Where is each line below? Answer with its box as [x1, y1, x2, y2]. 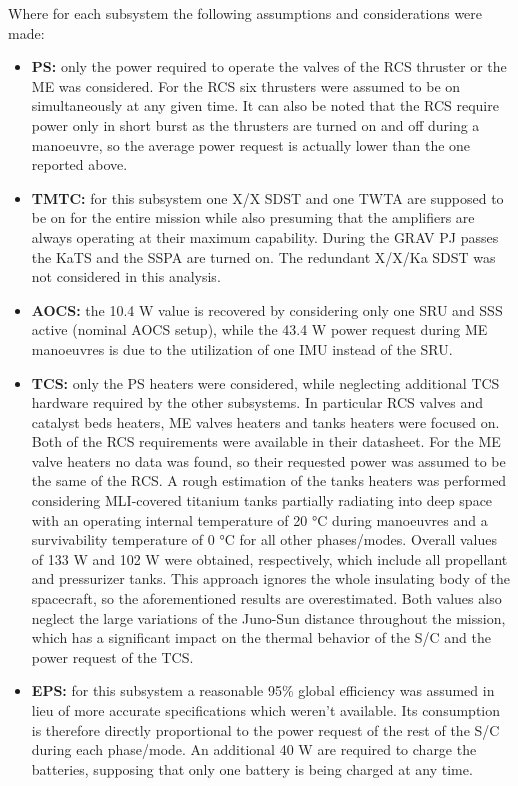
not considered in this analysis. [31, 266, 221, 287]
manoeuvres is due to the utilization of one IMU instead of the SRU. [31, 338, 453, 359]
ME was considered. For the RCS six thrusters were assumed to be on [31, 75, 461, 96]
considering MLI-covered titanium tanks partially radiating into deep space [31, 490, 493, 511]
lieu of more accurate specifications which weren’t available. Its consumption [31, 700, 501, 720]
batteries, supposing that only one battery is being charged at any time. [31, 758, 473, 779]
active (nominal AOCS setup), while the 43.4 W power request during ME [31, 319, 488, 340]
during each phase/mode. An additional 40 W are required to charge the [31, 739, 477, 760]
